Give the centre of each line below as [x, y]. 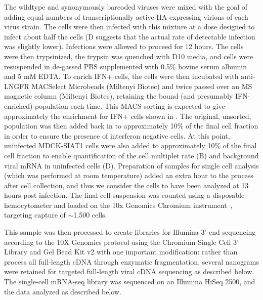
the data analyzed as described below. [63, 291]
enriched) [18, 105]
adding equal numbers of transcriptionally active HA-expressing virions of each [126, 16]
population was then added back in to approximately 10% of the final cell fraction [131, 126]
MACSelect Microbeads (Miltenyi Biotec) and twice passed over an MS [142, 86]
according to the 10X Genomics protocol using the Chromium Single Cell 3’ [121, 242]
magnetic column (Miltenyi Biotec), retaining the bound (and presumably [119, 96]
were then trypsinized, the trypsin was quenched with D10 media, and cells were [129, 56]
